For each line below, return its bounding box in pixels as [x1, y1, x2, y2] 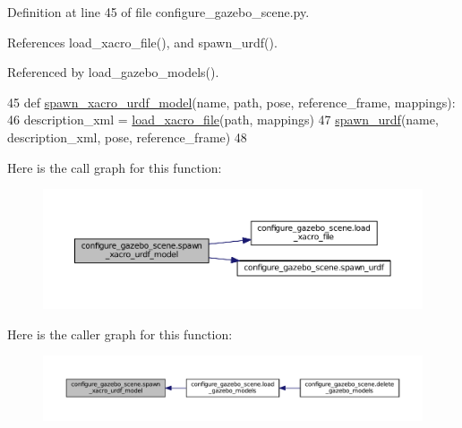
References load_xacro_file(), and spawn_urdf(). [7, 32, 278, 51]
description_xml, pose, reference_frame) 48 [7, 127, 247, 146]
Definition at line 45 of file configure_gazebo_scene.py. [7, 3, 310, 21]
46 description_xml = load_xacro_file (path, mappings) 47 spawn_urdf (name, [7, 110, 439, 129]
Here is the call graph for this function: [7, 158, 222, 176]
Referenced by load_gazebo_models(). [7, 63, 219, 81]
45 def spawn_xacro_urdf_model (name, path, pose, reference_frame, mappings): [7, 92, 456, 111]
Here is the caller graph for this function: [7, 324, 233, 343]
